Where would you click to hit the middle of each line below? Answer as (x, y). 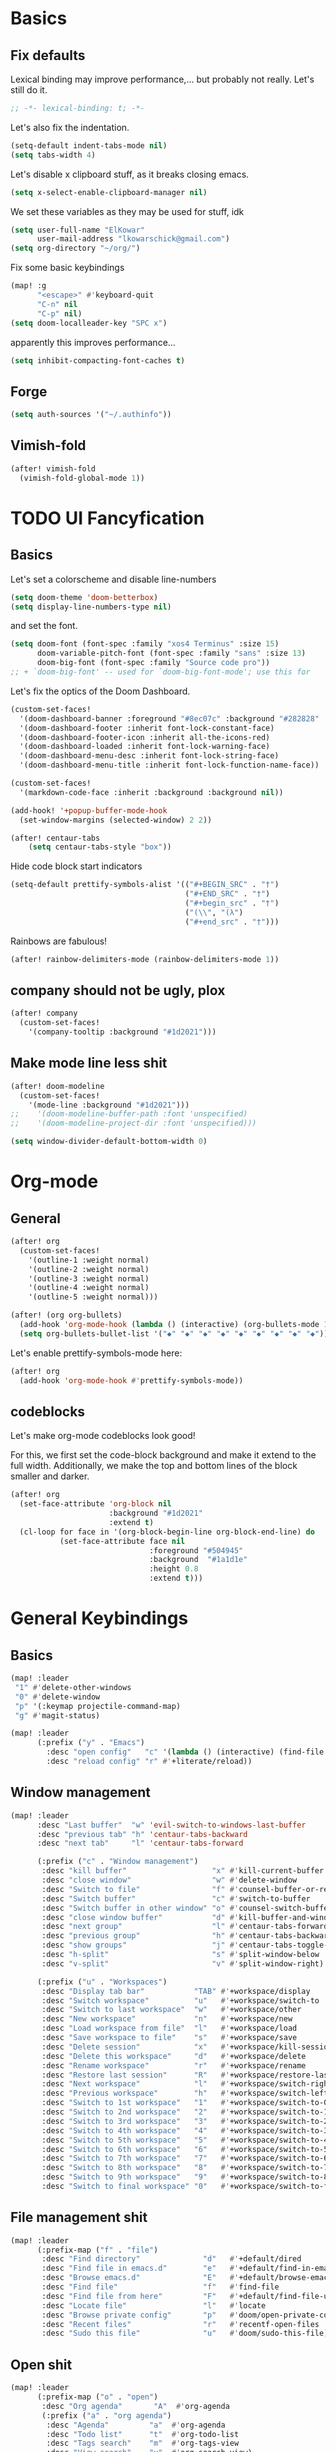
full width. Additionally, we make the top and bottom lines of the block (154, 1466)
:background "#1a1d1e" (198, 1560)
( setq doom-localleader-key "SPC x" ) (89, 323)
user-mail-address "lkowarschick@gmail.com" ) (133, 239)
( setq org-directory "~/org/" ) (75, 248)
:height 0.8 (173, 1569)
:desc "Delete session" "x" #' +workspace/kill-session (187, 2047)
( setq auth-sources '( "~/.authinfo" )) (91, 415)
